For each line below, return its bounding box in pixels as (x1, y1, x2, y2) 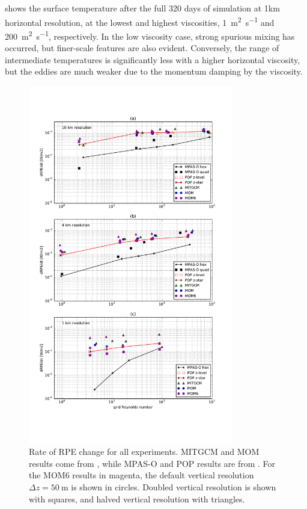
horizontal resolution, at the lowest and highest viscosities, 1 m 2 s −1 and (5, 14, 275, 28)
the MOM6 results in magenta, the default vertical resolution (29, 469, 254, 481)
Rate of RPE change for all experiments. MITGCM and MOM (29, 445, 260, 458)
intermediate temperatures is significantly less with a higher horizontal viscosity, (5, 53, 300, 66)
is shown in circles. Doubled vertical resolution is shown (71, 480, 276, 493)
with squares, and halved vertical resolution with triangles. (29, 492, 245, 505)
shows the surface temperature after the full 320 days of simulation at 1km (5, 2, 280, 14)
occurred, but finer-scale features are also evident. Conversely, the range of (5, 42, 279, 54)
